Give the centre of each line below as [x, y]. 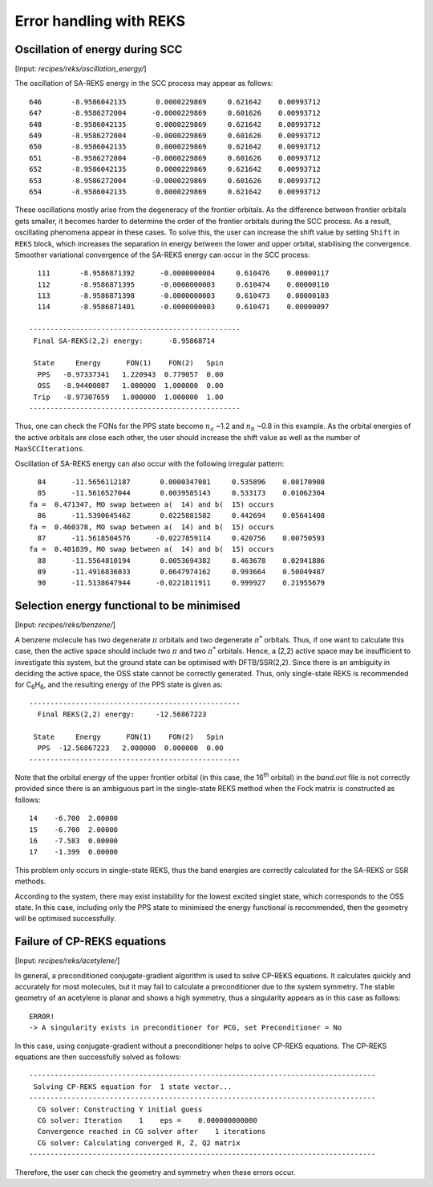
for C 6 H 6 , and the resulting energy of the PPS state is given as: [119, 685]
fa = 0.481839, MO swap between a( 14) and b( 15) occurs [152, 549]
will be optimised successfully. [65, 919]
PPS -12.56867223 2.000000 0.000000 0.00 [130, 748]
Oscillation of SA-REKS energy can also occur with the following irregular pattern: [150, 463]
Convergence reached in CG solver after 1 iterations [152, 1132]
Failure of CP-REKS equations [91, 942]
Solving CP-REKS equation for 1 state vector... [133, 1087]
